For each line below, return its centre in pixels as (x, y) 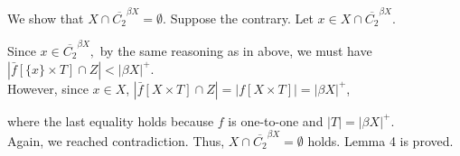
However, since (48, 88)
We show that (46, 18)
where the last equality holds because (111, 120)
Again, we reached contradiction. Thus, (116, 140)
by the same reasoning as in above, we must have (236, 51)
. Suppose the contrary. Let (238, 18)
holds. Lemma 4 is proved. (380, 140)
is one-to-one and (276, 120)
